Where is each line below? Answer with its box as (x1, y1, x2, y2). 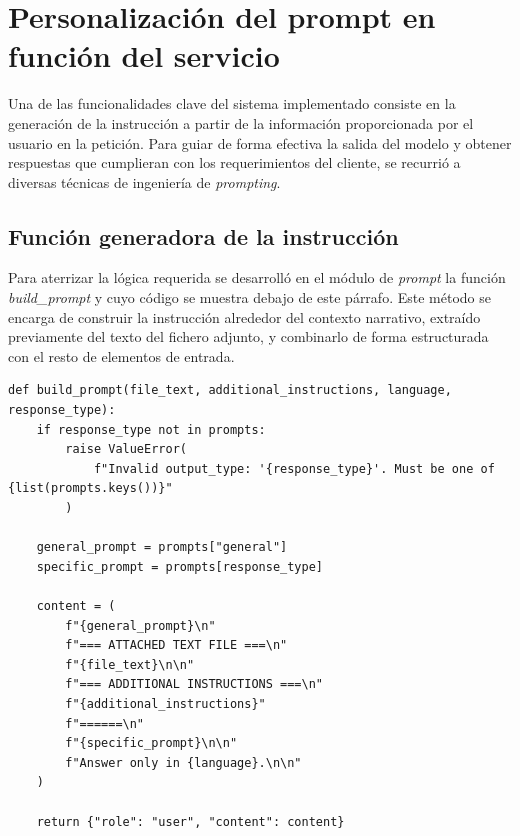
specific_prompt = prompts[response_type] (36, 559, 323, 574)
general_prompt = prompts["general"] (36, 540, 288, 555)
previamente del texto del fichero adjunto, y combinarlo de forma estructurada (8, 326, 489, 347)
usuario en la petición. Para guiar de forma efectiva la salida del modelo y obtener (8, 132, 512, 153)
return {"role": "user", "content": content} (36, 814, 345, 829)
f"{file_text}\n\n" (65, 657, 195, 672)
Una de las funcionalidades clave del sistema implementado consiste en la (8, 93, 456, 114)
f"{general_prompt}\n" (65, 618, 216, 633)
